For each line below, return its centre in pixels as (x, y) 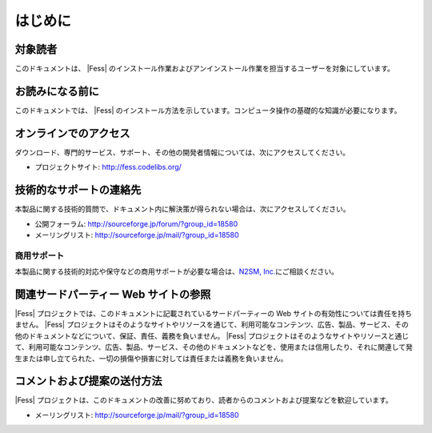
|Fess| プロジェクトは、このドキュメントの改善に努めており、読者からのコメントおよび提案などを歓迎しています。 (204, 400)
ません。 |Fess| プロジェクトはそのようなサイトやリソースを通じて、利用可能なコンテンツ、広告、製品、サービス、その (212, 325)
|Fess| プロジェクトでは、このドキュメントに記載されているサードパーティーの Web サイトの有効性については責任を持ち (213, 313)
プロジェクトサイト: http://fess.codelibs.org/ (108, 167)
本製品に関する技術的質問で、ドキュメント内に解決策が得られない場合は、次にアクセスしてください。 (182, 209)
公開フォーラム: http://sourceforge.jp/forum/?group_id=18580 (136, 223)
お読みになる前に (57, 91)
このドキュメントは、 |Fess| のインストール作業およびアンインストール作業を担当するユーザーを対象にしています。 (205, 69)
